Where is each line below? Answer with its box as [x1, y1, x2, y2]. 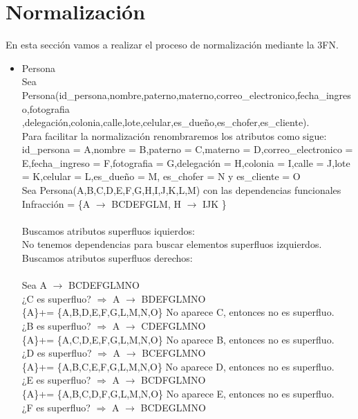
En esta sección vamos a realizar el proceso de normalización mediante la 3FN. [6, 37, 339, 52]
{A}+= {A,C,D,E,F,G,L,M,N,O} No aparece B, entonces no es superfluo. [21, 332, 335, 346]
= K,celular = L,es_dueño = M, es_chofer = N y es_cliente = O [21, 169, 301, 184]
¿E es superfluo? [21, 373, 91, 387]
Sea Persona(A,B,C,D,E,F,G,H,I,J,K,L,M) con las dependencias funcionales [21, 183, 341, 197]
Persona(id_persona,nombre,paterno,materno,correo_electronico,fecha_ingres [21, 87, 351, 102]
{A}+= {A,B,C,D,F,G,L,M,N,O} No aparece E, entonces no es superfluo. [21, 386, 335, 400]
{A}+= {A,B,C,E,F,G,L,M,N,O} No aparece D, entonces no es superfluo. [21, 359, 335, 373]
